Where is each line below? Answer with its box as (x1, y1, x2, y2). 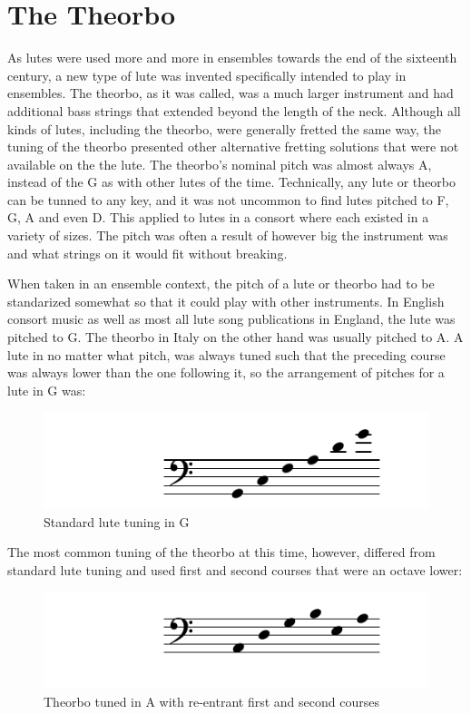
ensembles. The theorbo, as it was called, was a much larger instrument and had (7, 83, 454, 103)
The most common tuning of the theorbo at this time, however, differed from (7, 543, 436, 562)
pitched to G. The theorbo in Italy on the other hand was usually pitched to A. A (7, 328, 464, 347)
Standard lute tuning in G (44, 512, 190, 531)
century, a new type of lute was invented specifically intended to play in (7, 65, 407, 84)
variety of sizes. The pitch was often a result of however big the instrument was (7, 226, 448, 245)
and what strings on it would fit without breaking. (7, 243, 288, 262)
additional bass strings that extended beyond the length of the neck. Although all (7, 101, 461, 120)
